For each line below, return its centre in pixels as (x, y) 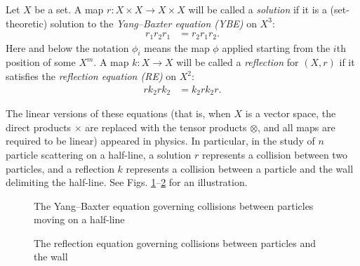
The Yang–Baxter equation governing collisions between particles (174, 205)
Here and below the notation (67, 47)
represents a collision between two (275, 154)
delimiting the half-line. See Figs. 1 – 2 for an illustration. (127, 182)
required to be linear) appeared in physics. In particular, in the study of (160, 141)
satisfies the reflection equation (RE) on (91, 76)
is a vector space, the (291, 113)
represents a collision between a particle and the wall (240, 168)
